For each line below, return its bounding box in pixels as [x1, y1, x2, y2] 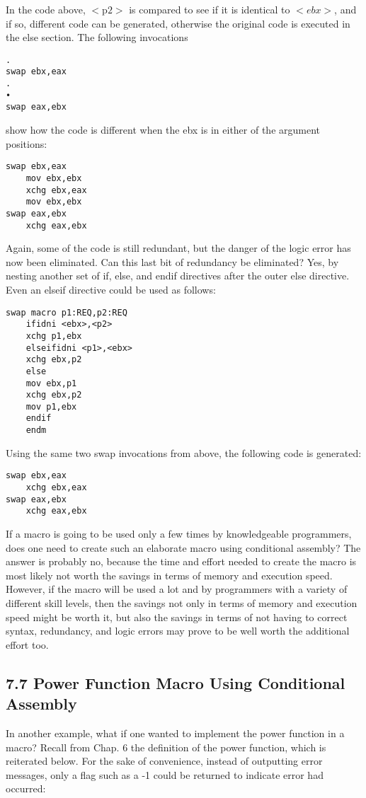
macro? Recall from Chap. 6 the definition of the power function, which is [6, 739, 326, 754]
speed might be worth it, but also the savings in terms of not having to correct [6, 609, 348, 624]
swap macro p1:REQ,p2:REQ [6, 307, 127, 318]
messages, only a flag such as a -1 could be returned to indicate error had [6, 767, 324, 782]
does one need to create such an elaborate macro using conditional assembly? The [6, 540, 361, 555]
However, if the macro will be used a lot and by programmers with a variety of [6, 582, 348, 596]
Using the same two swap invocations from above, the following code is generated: [6, 445, 362, 460]
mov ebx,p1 [25, 378, 77, 388]
